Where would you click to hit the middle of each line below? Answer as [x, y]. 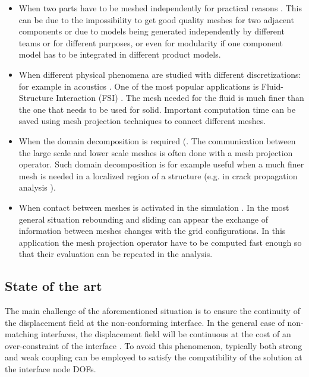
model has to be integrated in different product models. [120, 54]
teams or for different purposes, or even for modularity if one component [151, 42]
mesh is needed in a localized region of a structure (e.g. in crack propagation [158, 175]
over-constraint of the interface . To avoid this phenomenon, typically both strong [154, 345]
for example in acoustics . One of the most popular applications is [139, 86]
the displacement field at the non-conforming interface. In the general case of [145, 322]
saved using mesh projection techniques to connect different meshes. [142, 121]
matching [22, 334]
